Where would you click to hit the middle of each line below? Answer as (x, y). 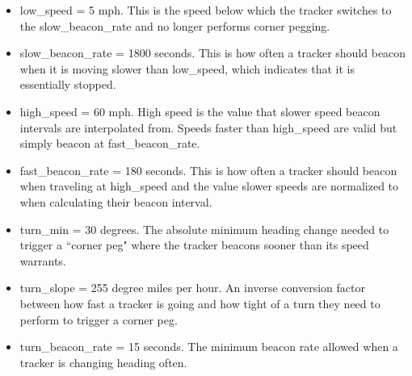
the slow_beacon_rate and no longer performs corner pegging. (175, 25)
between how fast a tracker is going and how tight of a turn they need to (200, 303)
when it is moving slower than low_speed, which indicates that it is (187, 68)
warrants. (43, 260)
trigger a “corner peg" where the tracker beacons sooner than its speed (194, 245)
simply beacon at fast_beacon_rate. (110, 143)
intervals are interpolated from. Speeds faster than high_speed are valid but (208, 127)
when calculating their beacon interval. (116, 201)
